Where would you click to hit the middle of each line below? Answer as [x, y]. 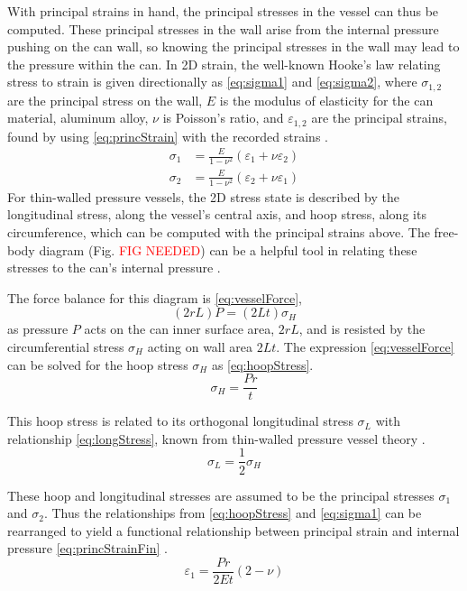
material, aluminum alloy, [78, 118]
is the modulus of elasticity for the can [326, 100]
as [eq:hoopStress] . [262, 364]
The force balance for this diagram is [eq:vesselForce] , [155, 297]
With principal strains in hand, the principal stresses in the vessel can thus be [223, 11]
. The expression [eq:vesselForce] [365, 346]
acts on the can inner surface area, [179, 329]
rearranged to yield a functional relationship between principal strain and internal [233, 530]
